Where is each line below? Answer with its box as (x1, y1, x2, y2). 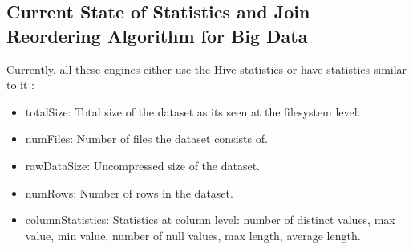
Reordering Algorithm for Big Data (6, 22, 308, 47)
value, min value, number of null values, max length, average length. (25, 227, 361, 243)
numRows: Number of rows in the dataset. (25, 184, 233, 201)
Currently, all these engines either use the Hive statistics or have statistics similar (6, 60, 407, 77)
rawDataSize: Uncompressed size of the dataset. (25, 157, 261, 173)
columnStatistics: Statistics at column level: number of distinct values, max (25, 211, 395, 228)
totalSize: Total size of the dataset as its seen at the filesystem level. (25, 103, 361, 120)
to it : (6, 76, 35, 93)
